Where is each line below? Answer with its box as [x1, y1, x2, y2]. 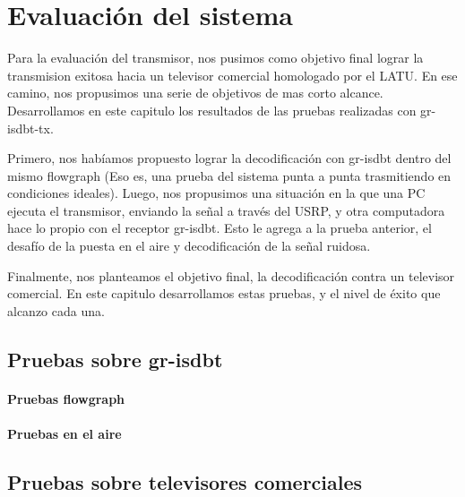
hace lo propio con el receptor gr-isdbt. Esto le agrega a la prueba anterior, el [7, 219, 432, 237]
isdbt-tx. [7, 118, 54, 137]
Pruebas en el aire [7, 424, 122, 442]
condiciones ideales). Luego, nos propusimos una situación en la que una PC [7, 184, 426, 202]
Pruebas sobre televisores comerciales [7, 467, 363, 495]
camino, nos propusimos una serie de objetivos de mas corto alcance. [7, 83, 383, 102]
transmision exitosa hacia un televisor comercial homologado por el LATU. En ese [7, 65, 458, 84]
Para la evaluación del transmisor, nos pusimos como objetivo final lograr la [7, 48, 424, 67]
